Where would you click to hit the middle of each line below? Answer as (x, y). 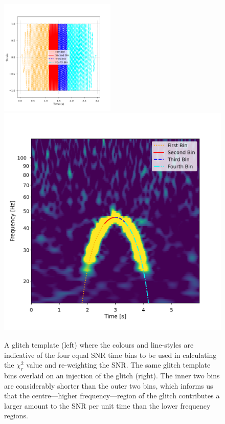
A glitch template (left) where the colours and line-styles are (99, 344)
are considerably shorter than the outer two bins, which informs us (109, 385)
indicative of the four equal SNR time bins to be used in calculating (110, 355)
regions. (16, 416)
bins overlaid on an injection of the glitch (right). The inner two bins (112, 375)
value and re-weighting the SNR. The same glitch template (118, 365)
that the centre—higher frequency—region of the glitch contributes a (112, 396)
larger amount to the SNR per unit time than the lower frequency (107, 405)
